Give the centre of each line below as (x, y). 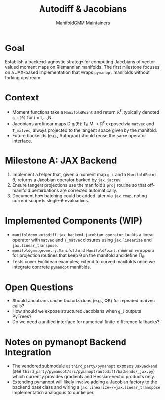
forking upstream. (23, 77)
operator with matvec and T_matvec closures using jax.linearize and (82, 240)
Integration (28, 352)
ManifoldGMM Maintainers (83, 23)
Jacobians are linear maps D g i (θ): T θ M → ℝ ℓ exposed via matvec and (83, 124)
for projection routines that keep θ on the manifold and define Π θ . (79, 256)
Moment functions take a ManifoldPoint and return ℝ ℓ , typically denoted (86, 111)
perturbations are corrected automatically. (74, 190)
